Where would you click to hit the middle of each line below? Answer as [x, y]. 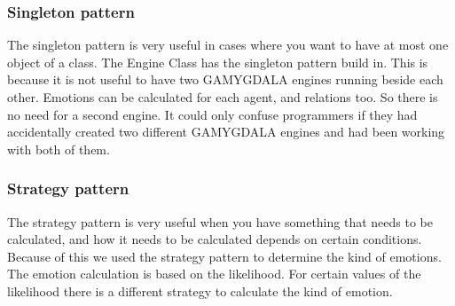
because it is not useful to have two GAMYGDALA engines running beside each [225, 79]
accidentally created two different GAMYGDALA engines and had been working [226, 132]
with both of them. [59, 149]
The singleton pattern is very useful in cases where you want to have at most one [228, 45]
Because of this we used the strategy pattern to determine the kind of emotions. [224, 256]
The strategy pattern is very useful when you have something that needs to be [220, 221]
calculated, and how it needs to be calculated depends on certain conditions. [215, 239]
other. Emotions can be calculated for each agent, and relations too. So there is [223, 97]
